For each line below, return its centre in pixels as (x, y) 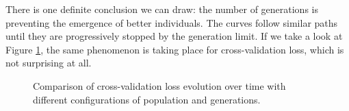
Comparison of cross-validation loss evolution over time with (159, 85)
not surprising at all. (49, 63)
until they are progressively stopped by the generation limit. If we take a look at (174, 36)
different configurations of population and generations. (147, 99)
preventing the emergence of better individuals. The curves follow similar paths (172, 22)
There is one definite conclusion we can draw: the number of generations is (162, 9)
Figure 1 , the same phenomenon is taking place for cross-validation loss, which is (175, 49)
